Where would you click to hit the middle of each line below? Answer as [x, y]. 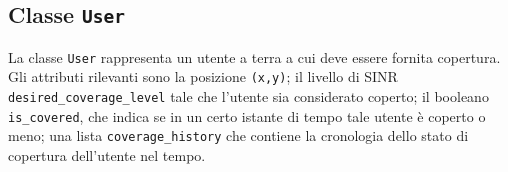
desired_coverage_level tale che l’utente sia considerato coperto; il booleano [248, 96]
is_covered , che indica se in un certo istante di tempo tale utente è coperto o [247, 115]
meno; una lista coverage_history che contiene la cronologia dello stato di [238, 135]
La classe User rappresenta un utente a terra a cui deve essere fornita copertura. [254, 56]
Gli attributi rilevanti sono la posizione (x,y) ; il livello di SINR [203, 76]
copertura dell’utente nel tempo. [107, 155]
